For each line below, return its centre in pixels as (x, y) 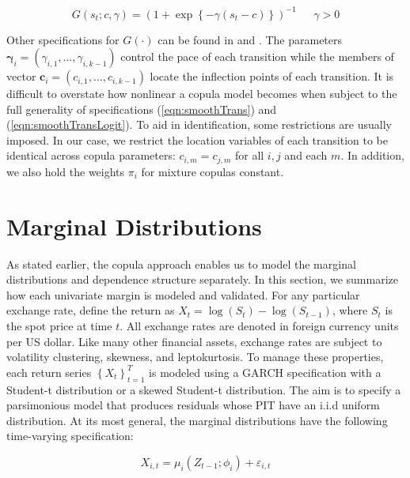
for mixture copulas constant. (213, 171)
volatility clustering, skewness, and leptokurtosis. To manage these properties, (195, 357)
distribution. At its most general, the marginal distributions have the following (197, 420)
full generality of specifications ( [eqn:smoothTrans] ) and (142, 109)
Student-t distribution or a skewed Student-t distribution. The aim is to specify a (204, 389)
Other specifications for (63, 39)
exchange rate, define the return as (91, 310)
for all (249, 155)
